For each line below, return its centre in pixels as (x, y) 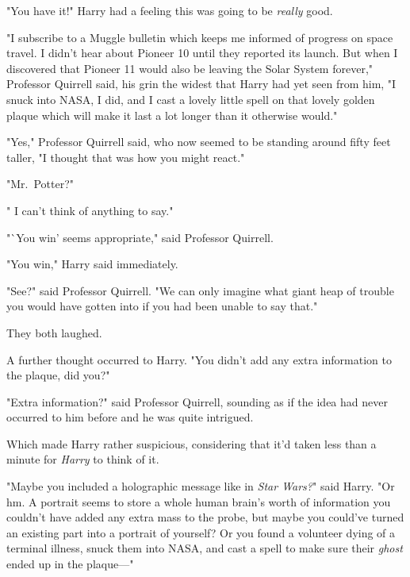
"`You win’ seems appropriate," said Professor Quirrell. (140, 237)
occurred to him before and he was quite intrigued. (130, 417)
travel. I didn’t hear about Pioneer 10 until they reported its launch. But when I (202, 53)
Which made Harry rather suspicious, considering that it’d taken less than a (192, 443)
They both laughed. (54, 332)
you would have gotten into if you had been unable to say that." (162, 306)
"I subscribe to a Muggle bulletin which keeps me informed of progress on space (200, 37)
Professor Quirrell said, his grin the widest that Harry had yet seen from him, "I (201, 84)
